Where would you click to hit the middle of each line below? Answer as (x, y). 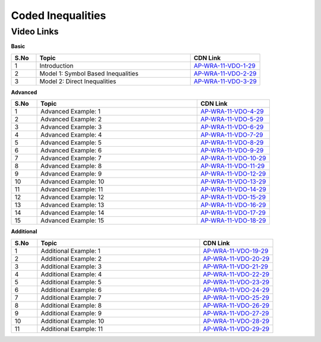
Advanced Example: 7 (71, 159)
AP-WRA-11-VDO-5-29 (232, 119)
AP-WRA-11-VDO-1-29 (224, 65)
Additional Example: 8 (71, 305)
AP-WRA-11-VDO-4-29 (232, 112)
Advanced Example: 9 (71, 174)
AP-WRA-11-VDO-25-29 (236, 297)
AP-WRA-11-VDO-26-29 (236, 305)
